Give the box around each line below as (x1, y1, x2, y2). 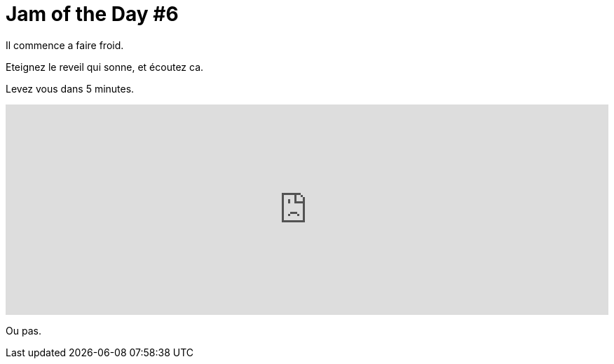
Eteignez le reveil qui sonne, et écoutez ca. (6, 60, 204, 73)
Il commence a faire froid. (6, 39, 124, 51)
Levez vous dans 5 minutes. (6, 82, 135, 95)
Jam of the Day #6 (6, 2, 179, 26)
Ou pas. (6, 324, 41, 337)
